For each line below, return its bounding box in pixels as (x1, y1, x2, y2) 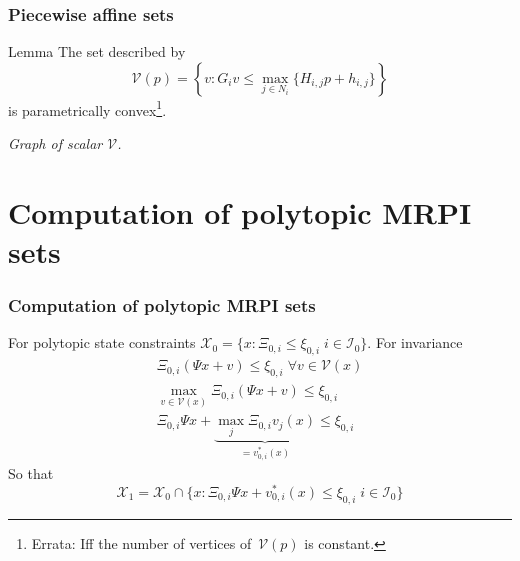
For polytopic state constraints (8, 332, 196, 353)
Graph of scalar (8, 133, 103, 154)
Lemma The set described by (8, 41, 186, 62)
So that (8, 463, 54, 484)
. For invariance (367, 332, 463, 353)
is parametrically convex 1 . (8, 96, 167, 120)
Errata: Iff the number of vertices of (31, 532, 252, 553)
